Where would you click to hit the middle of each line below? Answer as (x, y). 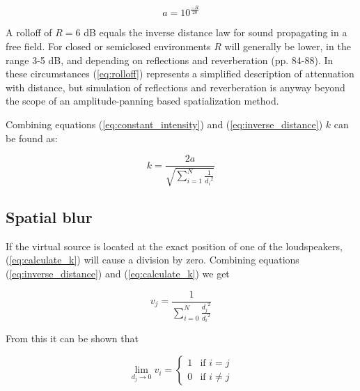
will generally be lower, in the (288, 46)
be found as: (32, 138)
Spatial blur (49, 216)
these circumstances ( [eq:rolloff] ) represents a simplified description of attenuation (180, 74)
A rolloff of (29, 32)
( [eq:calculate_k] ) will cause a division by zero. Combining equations (152, 260)
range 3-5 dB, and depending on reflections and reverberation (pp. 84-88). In (170, 60)
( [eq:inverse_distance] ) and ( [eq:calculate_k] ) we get (118, 273)
